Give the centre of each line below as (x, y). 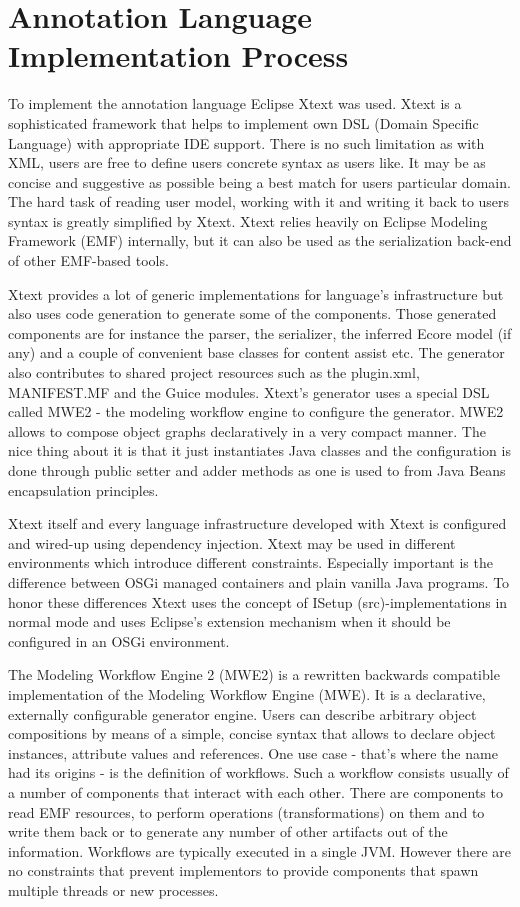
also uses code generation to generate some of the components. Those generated (252, 313)
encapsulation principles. (83, 489)
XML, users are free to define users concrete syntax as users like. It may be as (247, 162)
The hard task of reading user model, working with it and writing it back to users (259, 201)
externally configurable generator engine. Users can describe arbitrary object (242, 713)
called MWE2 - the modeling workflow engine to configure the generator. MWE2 (256, 411)
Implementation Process (178, 55)
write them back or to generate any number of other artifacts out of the (228, 831)
